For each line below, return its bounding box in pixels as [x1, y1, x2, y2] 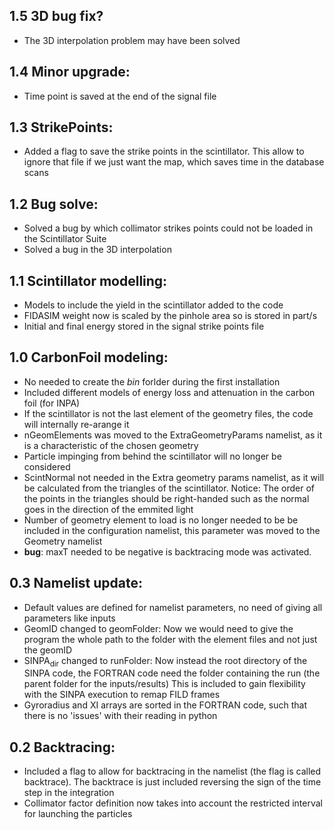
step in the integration [23, 787, 115, 799]
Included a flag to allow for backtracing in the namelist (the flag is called [23, 765, 322, 778]
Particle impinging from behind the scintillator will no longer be [23, 450, 282, 462]
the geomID [23, 644, 73, 656]
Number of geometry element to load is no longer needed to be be [23, 514, 299, 526]
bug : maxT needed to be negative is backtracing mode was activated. [23, 545, 312, 558]
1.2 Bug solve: [9, 195, 99, 213]
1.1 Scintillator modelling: [9, 272, 168, 289]
